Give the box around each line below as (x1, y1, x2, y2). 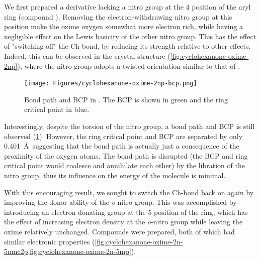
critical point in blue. (24, 104, 90, 114)
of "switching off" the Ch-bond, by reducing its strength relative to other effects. (4, 41, 251, 51)
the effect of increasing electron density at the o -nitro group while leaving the (4, 216, 243, 227)
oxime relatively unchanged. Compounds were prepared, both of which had (4, 226, 235, 236)
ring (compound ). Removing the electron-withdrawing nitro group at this (4, 11, 232, 22)
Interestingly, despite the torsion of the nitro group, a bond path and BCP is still (4, 121, 255, 131)
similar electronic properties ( (4, 236, 95, 246)
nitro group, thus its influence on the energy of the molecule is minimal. (4, 170, 226, 180)
